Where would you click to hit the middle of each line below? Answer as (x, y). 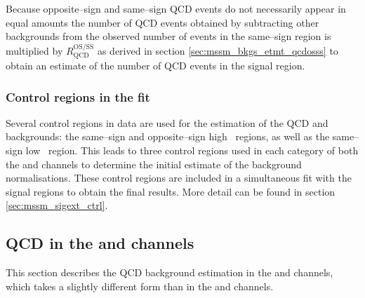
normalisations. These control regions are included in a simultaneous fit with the (179, 178)
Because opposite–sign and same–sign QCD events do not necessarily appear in (176, 8)
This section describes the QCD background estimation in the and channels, (170, 272)
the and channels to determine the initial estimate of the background (154, 164)
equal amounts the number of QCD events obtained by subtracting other (162, 22)
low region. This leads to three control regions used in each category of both (192, 150)
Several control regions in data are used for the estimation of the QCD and (167, 122)
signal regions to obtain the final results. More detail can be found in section (171, 191)
